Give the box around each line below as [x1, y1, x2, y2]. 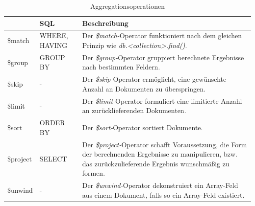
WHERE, [39, 30, 68, 41]
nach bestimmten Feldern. [82, 62, 160, 72]
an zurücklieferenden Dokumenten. [82, 105, 186, 115]
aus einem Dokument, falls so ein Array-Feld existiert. [82, 189, 245, 200]
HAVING [39, 40, 68, 50]
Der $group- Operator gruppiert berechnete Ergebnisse [82, 52, 244, 62]
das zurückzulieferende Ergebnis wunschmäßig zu [82, 158, 229, 168]
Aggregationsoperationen [90, 1, 165, 11]
